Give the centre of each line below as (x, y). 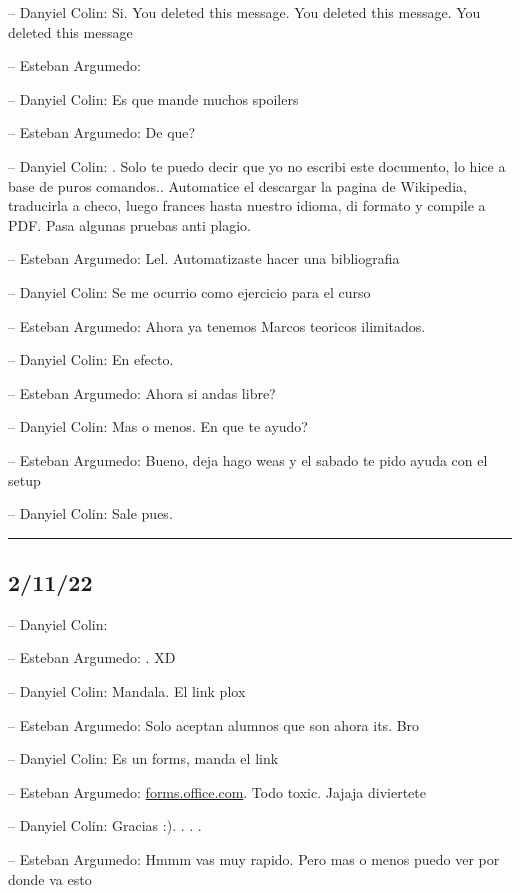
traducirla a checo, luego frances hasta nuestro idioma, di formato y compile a (247, 205)
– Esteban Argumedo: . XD (92, 657)
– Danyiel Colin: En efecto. (91, 359)
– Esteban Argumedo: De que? (102, 132)
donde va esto (50, 878)
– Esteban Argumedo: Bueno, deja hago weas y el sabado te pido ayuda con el (248, 459)
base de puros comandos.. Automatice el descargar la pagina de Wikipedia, (237, 185)
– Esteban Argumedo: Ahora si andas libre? (142, 392)
